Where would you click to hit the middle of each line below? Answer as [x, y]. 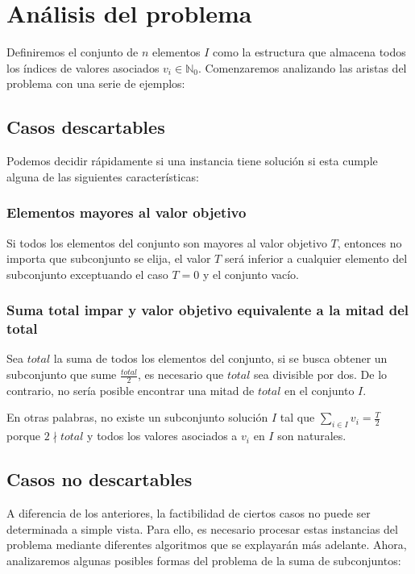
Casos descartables [86, 127]
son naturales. [312, 436]
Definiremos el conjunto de [73, 52]
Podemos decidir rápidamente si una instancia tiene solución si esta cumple [192, 161]
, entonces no [369, 242]
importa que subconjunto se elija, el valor [109, 258]
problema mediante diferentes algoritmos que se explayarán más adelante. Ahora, [207, 545]
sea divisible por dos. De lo [321, 374]
